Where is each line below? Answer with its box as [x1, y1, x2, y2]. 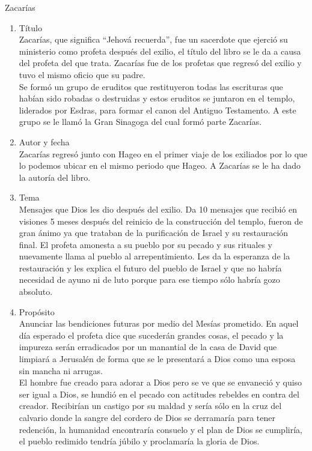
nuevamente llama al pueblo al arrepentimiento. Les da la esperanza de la [19, 250, 290, 262]
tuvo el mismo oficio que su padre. [19, 68, 145, 80]
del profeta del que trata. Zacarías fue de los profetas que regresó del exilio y [19, 56, 302, 69]
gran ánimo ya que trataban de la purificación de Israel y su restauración [19, 226, 289, 239]
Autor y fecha [19, 135, 70, 148]
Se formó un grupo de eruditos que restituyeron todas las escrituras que [19, 80, 283, 92]
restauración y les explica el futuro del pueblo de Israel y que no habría [19, 261, 282, 274]
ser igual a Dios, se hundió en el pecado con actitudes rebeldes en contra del [19, 387, 299, 400]
